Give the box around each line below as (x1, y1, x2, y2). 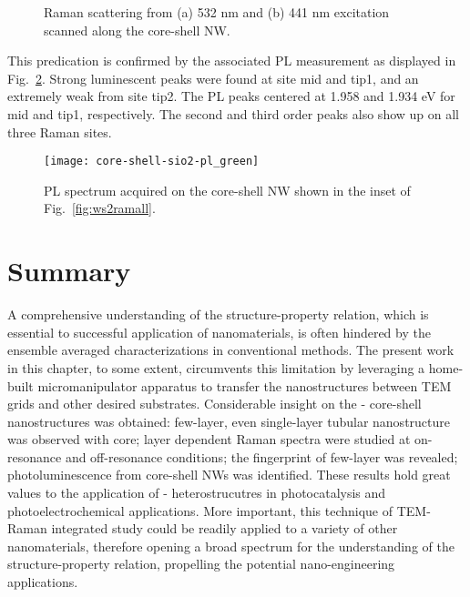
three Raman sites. (7, 122, 112, 141)
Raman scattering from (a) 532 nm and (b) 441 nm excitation (44, 3, 390, 21)
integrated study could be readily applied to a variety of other (51, 519, 398, 538)
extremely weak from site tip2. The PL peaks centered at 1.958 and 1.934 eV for (7, 86, 455, 106)
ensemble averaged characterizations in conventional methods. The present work (7, 340, 455, 359)
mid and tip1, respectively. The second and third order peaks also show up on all (7, 104, 460, 123)
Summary (7, 252, 131, 289)
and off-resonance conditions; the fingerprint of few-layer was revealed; (65, 447, 458, 466)
